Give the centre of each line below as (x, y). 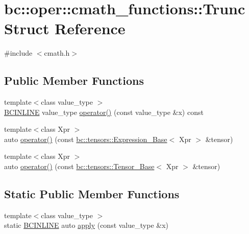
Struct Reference (65, 28)
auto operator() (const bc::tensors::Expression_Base (86, 139)
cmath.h (57, 53)
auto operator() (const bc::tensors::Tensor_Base (79, 166)
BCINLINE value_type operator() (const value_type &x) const (104, 112)
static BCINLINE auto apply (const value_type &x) (86, 225)
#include (18, 53)
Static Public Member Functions (92, 194)
